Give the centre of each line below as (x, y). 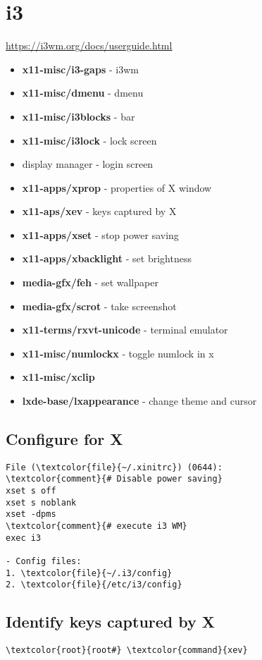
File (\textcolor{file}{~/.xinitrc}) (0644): (114, 467)
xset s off (31, 491)
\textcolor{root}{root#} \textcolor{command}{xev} (127, 650)
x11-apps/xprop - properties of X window (117, 187)
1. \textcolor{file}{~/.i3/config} (89, 573)
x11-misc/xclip (58, 377)
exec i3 (24, 538)
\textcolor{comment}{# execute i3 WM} (96, 526)
